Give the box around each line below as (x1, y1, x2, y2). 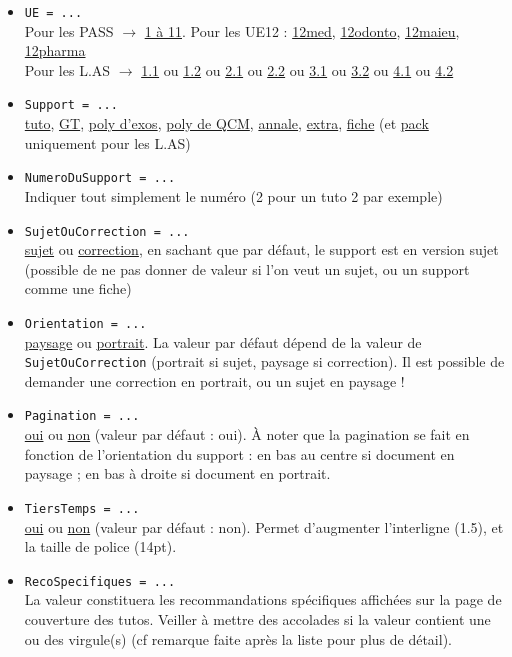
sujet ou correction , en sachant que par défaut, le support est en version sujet (24, 239, 499, 260)
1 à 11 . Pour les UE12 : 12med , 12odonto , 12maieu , (144, 20, 460, 41)
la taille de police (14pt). (24, 536, 177, 557)
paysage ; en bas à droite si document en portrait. (24, 463, 331, 484)
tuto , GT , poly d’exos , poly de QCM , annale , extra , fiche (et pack (24, 113, 429, 134)
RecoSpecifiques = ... (24, 574, 176, 589)
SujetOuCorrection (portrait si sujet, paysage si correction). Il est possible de (24, 351, 505, 372)
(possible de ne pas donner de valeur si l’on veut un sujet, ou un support (24, 258, 470, 279)
